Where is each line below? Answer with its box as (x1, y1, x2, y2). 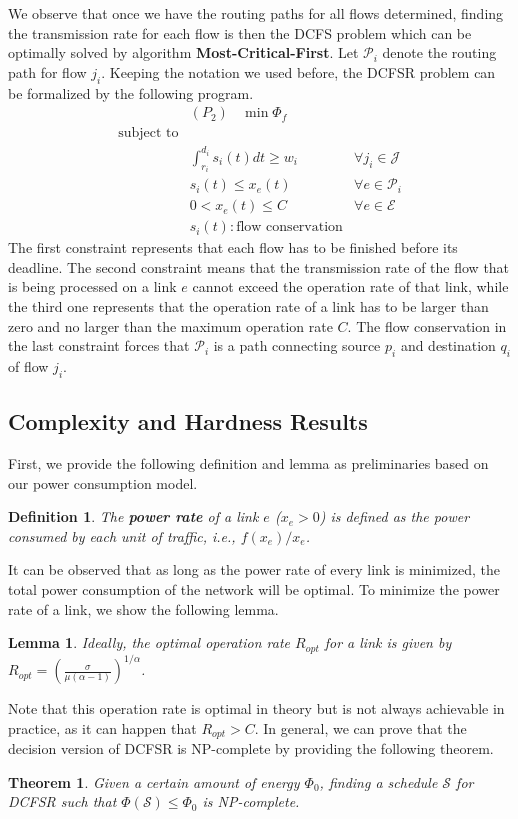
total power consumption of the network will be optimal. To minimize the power (8, 579, 500, 600)
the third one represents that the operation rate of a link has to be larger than (8, 296, 489, 317)
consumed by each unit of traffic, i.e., (8, 525, 236, 546)
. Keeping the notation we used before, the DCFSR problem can (101, 61, 496, 82)
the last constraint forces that (8, 335, 190, 356)
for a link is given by (324, 632, 452, 653)
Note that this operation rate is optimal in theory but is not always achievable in (8, 698, 505, 719)
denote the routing (382, 42, 497, 63)
